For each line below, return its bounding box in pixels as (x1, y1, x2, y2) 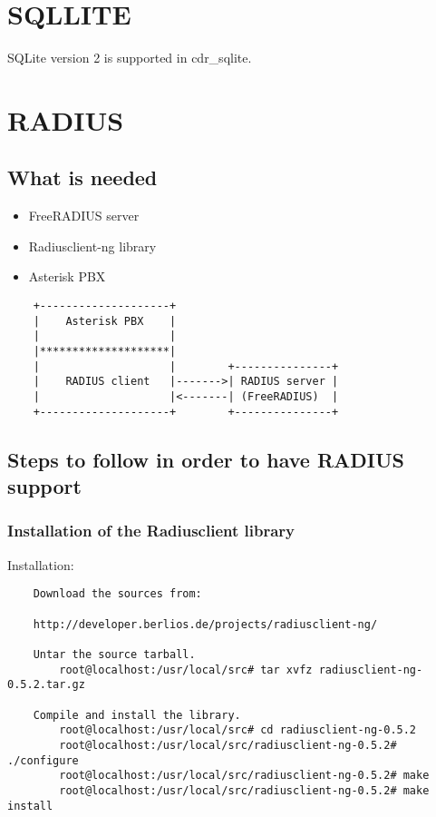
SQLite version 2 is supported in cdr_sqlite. (7, 48, 252, 67)
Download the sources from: (33, 587, 202, 601)
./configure (7, 753, 79, 767)
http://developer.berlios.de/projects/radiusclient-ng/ (33, 617, 378, 631)
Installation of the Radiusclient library (7, 519, 295, 542)
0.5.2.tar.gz (7, 678, 85, 692)
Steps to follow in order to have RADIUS (7, 445, 405, 473)
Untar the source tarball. (33, 647, 196, 661)
